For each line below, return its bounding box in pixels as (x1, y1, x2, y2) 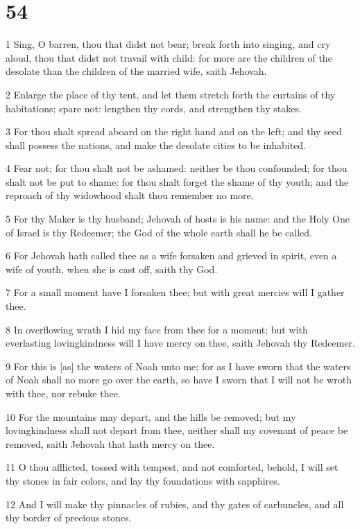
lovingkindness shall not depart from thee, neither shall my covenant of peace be (6, 423, 348, 437)
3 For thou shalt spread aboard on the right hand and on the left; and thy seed (6, 124, 342, 139)
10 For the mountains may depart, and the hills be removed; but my (6, 409, 296, 424)
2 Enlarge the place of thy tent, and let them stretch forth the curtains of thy (6, 87, 336, 101)
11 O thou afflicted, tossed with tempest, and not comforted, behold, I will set (6, 460, 338, 474)
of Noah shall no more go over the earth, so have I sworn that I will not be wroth (6, 372, 352, 387)
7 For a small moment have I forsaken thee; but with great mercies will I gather (6, 285, 345, 300)
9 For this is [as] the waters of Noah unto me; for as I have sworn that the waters (6, 358, 351, 373)
